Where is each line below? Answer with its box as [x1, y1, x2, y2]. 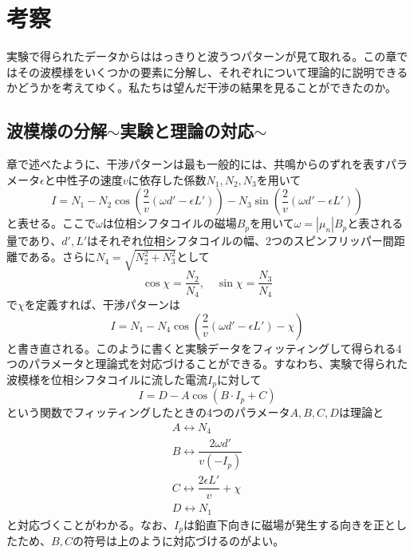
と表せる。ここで [6, 215, 96, 231]
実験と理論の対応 [120, 118, 254, 143]
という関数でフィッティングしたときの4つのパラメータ [6, 404, 290, 421]
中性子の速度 [55, 171, 123, 188]
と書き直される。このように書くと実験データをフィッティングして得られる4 [6, 339, 402, 356]
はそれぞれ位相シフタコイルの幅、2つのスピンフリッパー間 [87, 232, 394, 249]
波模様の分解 [6, 118, 107, 143]
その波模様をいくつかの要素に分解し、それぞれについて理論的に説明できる [17, 63, 408, 80]
